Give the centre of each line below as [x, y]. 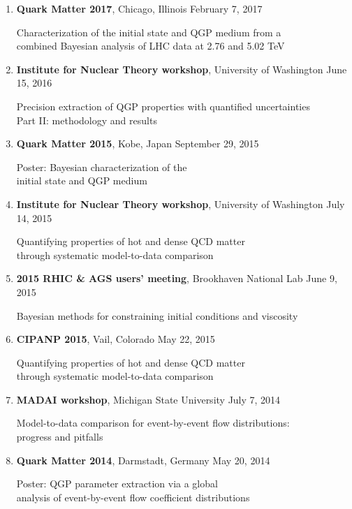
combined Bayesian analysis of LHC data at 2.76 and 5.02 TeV [151, 46]
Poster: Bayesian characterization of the [102, 167]
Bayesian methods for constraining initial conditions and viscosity [157, 315]
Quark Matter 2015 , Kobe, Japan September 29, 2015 [138, 143]
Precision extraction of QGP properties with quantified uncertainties [163, 106]
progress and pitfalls [60, 437]
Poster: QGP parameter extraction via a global [117, 484]
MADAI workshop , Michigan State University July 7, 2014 [148, 399]
